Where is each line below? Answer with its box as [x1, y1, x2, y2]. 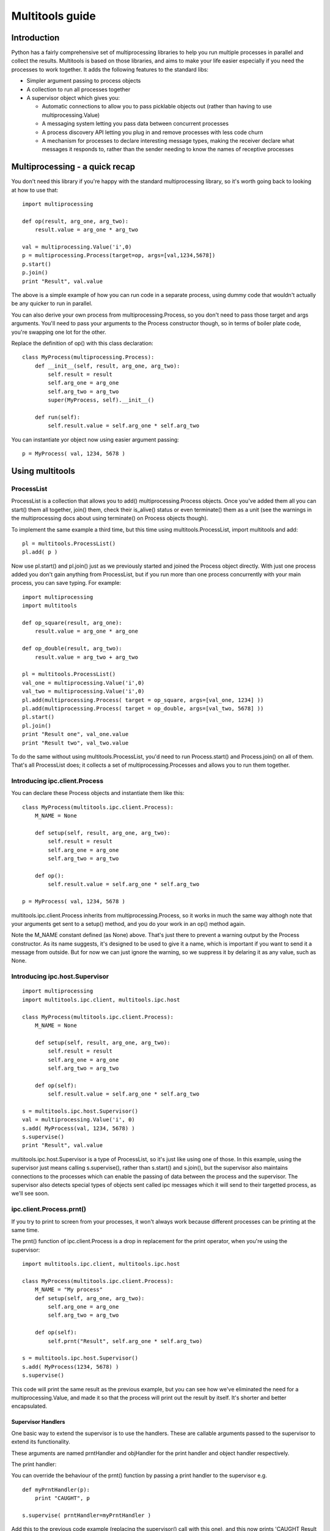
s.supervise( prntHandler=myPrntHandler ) [22, 1511, 152, 1519]
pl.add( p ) [22, 549, 58, 555]
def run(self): [34, 414, 81, 421]
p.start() [22, 260, 51, 268]
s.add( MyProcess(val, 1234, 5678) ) [22, 1124, 136, 1132]
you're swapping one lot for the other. [11, 328, 106, 336]
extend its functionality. [11, 1438, 70, 1445]
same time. [11, 1226, 40, 1233]
